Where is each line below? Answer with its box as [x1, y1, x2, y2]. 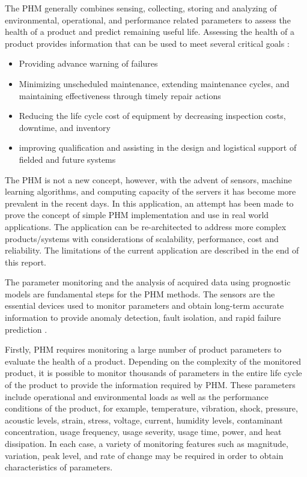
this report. [5, 255, 47, 268]
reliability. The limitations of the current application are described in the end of [5, 244, 299, 257]
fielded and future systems [19, 153, 116, 165]
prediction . [5, 323, 47, 335]
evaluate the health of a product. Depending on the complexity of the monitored [5, 354, 302, 367]
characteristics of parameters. [5, 461, 113, 473]
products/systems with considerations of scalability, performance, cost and [5, 232, 279, 245]
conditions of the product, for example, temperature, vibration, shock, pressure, [5, 402, 298, 415]
